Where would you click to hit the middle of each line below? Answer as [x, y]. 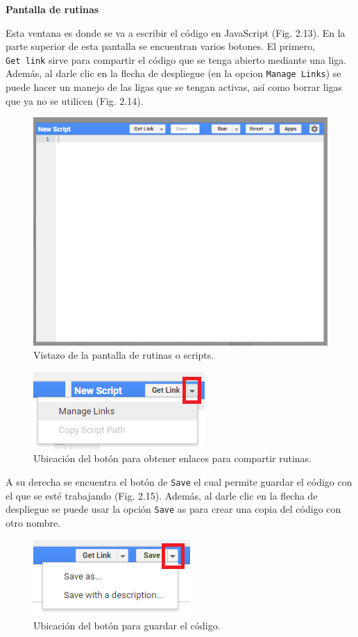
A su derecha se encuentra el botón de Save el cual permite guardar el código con [179, 482]
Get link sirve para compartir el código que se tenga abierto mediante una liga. [176, 59]
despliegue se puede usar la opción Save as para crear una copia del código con [173, 509]
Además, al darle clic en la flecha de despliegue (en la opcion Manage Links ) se [173, 73]
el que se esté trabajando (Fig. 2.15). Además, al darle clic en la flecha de [162, 495]
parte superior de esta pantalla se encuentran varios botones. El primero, [161, 46]
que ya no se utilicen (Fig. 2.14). [75, 100]
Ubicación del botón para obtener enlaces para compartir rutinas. [172, 458]
